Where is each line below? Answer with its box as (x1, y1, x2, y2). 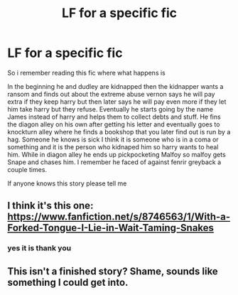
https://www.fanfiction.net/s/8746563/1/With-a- (7, 211, 231, 223)
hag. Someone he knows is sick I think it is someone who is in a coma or (7, 135, 219, 144)
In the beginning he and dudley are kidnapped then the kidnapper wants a (7, 82, 224, 90)
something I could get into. (7, 276, 129, 289)
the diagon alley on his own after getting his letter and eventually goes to (7, 119, 220, 129)
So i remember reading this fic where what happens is (7, 68, 166, 77)
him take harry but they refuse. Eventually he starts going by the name (7, 104, 214, 113)
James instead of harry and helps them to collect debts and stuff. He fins (7, 112, 222, 121)
